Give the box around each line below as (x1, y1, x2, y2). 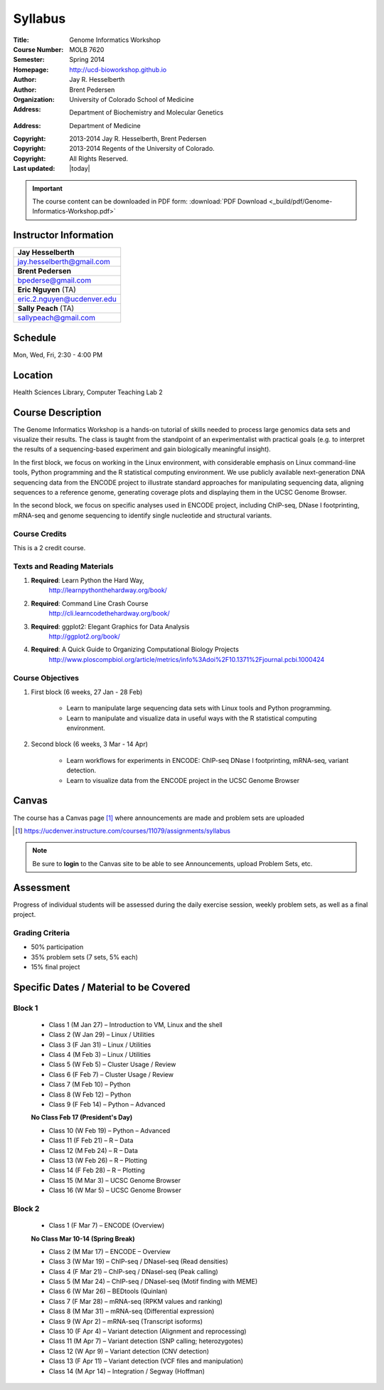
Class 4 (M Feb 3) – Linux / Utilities (48, 1051, 151, 1059)
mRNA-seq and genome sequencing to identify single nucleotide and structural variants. (13, 511, 272, 520)
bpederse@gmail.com (17, 275, 92, 285)
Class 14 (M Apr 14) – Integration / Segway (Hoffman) (48, 1367, 206, 1375)
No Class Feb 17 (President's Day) (31, 1113, 133, 1122)
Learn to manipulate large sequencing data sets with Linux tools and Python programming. (66, 704, 332, 712)
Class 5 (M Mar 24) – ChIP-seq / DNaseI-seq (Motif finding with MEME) (48, 1278, 258, 1286)
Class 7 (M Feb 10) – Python (48, 1080, 131, 1089)
